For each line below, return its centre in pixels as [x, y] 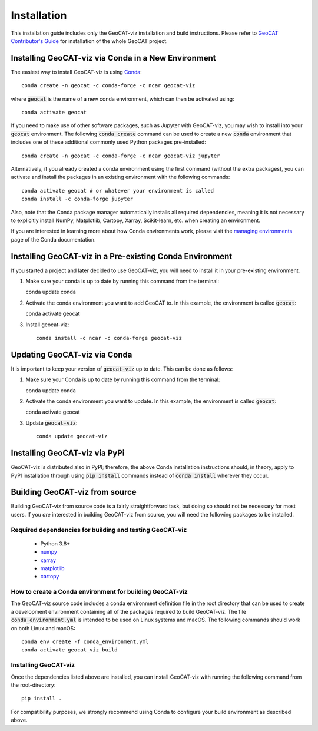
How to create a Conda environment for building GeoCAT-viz [99, 592]
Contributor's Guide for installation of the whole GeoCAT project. [89, 41]
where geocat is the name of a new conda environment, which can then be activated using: [123, 99]
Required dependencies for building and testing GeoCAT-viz [99, 530]
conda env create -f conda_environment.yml [85, 642]
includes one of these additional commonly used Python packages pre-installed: [108, 142]
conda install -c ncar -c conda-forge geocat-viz [109, 338]
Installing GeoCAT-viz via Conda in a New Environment [113, 58]
